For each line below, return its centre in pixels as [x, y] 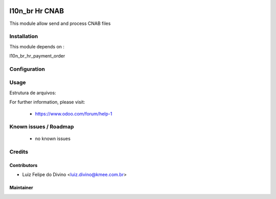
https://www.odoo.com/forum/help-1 [74, 113]
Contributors [24, 165]
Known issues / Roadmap [42, 127]
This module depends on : [37, 46]
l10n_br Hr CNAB [37, 11]
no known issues [53, 139]
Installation [24, 37]
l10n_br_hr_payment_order [37, 56]
